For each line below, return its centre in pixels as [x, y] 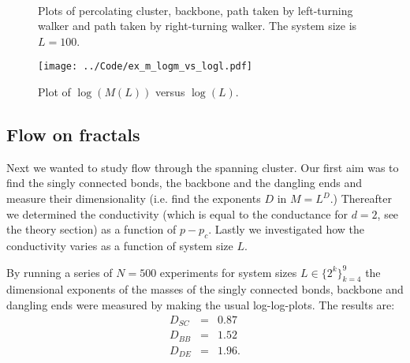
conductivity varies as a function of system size [120, 245]
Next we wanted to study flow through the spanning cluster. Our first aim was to [203, 167]
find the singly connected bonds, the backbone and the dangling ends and [184, 183]
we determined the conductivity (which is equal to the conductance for [177, 213]
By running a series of [60, 272]
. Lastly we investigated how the [287, 229]
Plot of [54, 92]
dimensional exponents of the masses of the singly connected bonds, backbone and [205, 289]
